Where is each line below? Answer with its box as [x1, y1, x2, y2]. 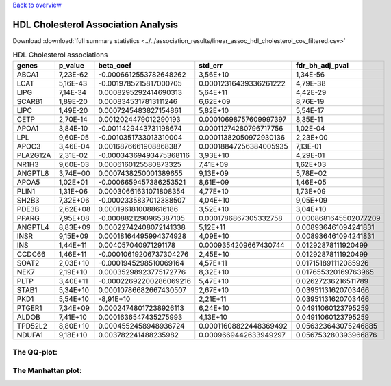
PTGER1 [16, 303, 42, 313]
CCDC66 [16, 249, 46, 259]
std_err [199, 60, 223, 70]
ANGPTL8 [16, 168, 49, 178]
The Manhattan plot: [12, 365, 82, 375]
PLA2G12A [16, 151, 51, 160]
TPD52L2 [16, 321, 47, 331]
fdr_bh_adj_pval [295, 60, 349, 70]
